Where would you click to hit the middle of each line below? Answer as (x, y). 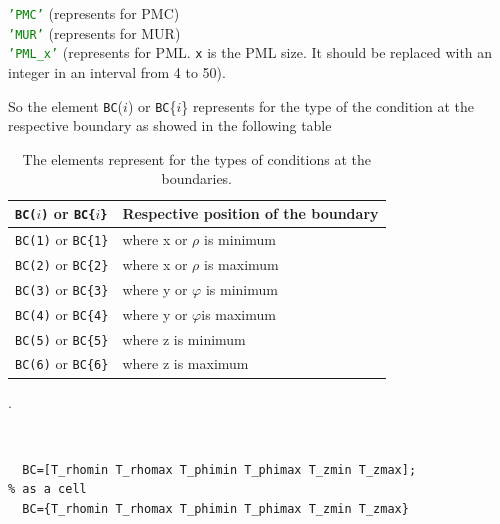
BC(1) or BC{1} (62, 238)
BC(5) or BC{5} (62, 338)
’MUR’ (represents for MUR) (94, 32)
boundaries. (197, 178)
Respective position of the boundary (250, 213)
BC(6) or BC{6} (62, 363)
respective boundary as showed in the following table (170, 125)
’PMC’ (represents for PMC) (94, 13)
